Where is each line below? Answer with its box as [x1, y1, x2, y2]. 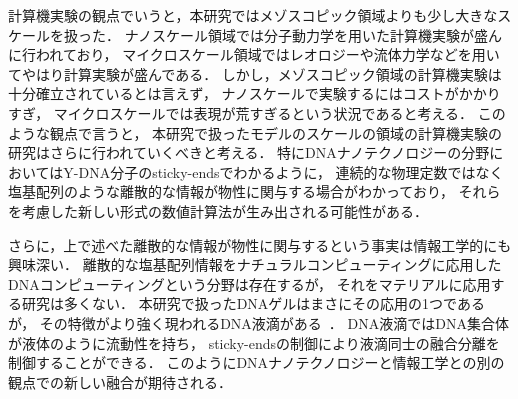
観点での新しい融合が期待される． [8, 371, 232, 392]
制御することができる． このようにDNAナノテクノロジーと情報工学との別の [8, 352, 505, 373]
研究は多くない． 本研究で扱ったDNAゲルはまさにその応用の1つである [21, 293, 485, 314]
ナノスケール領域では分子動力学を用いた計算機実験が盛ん [124, 24, 502, 45]
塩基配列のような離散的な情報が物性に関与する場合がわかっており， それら [8, 181, 501, 202]
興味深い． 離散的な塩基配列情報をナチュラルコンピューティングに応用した [8, 254, 502, 275]
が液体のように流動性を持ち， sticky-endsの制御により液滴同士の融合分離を [8, 332, 500, 353]
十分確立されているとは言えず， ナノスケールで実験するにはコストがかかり [8, 83, 501, 104]
